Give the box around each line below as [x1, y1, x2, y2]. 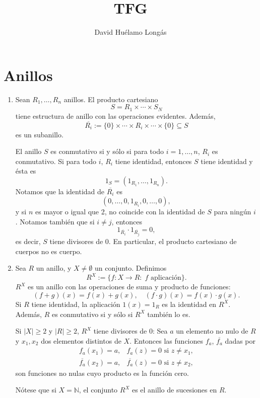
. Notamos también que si [15, 216, 95, 227]
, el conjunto [79, 384, 118, 395]
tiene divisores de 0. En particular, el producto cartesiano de [49, 236, 237, 247]
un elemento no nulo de [176, 326, 248, 336]
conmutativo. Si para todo [15, 155, 97, 166]
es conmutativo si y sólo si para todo [50, 146, 164, 156]
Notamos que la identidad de [15, 186, 105, 196]
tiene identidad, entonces [115, 155, 192, 166]
